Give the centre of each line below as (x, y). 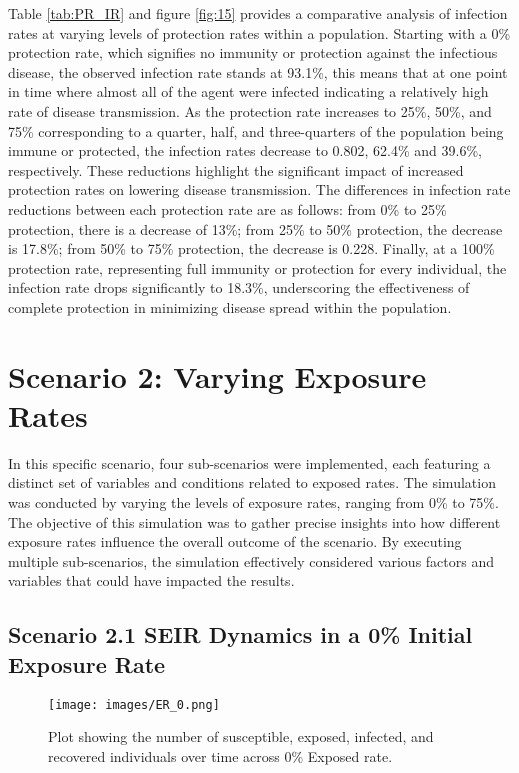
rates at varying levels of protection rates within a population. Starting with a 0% (259, 32)
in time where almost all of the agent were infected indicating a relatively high (248, 91)
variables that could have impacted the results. (151, 580)
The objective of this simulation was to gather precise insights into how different (254, 521)
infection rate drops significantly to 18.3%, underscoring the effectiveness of (239, 287)
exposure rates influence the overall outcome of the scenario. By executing (235, 541)
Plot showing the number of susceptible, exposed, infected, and (241, 736)
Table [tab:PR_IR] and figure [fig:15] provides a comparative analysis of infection (258, 13)
